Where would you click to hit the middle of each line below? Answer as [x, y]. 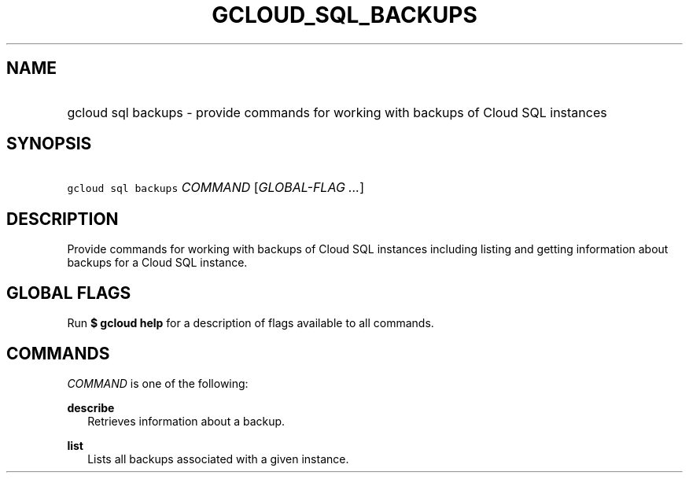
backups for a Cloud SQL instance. [157, 263]
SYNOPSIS [49, 144]
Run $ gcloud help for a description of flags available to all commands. [251, 323]
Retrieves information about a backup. [186, 421]
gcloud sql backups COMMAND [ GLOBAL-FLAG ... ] [216, 188]
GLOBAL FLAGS [69, 293]
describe [91, 407]
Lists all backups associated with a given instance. [218, 459]
